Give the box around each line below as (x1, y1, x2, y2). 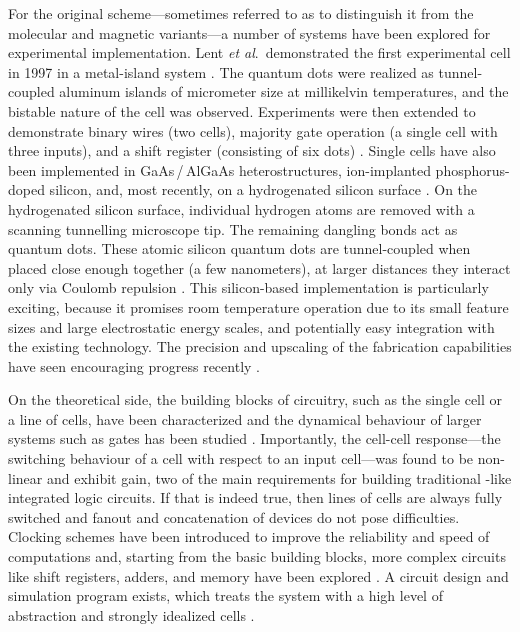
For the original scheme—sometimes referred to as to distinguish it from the (8, 3, 474, 23)
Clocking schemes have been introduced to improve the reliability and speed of (8, 526, 490, 547)
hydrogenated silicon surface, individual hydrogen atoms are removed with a (8, 198, 475, 219)
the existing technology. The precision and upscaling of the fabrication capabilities (8, 336, 512, 357)
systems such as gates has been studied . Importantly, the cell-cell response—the (8, 428, 501, 449)
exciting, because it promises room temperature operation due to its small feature (8, 296, 509, 317)
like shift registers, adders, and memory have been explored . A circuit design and (8, 565, 509, 586)
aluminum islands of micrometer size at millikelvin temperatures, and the (59, 81, 509, 102)
